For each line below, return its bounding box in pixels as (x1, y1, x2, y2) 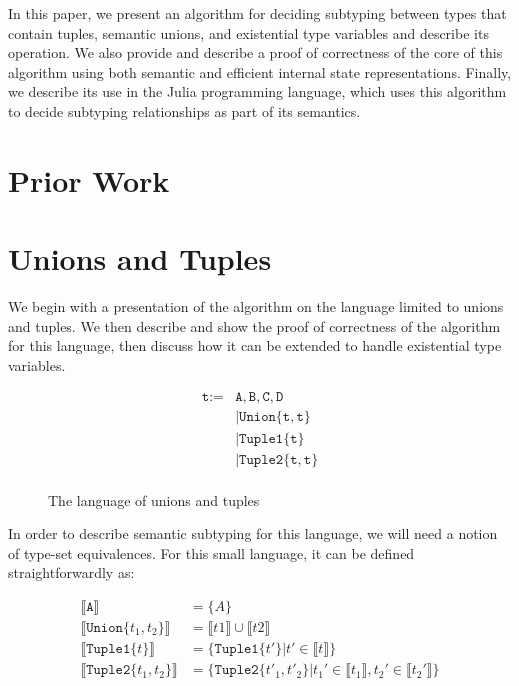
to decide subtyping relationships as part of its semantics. (8, 100, 361, 121)
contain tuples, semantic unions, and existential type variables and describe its (8, 22, 489, 43)
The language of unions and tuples (48, 489, 260, 510)
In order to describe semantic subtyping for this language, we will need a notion (8, 523, 498, 544)
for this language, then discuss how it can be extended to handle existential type (8, 335, 502, 356)
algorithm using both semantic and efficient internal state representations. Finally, (8, 61, 512, 82)
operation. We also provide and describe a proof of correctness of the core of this (8, 42, 503, 63)
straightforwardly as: (8, 562, 135, 583)
